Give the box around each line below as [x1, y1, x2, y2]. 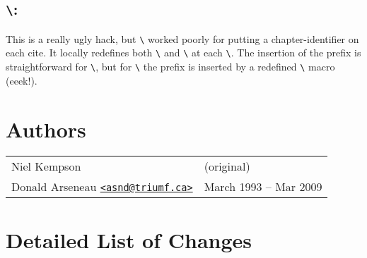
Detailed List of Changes [6, 225, 252, 254]
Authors [6, 114, 86, 143]
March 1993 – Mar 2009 [204, 178, 322, 195]
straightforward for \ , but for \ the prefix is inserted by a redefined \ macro [6, 59, 335, 74]
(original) [204, 158, 250, 175]
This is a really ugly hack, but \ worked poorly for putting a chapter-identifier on [6, 31, 359, 46]
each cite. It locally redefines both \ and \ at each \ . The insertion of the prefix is [6, 45, 361, 60]
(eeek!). [6, 73, 37, 87]
